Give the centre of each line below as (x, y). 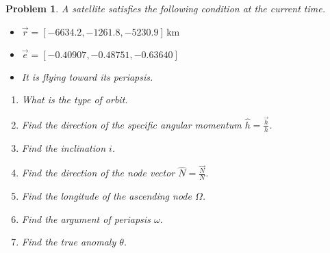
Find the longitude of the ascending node (106, 196)
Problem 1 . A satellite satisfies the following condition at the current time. (165, 8)
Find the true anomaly (69, 242)
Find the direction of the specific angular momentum (131, 124)
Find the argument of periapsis (86, 218)
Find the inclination (64, 147)
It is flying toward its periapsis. (87, 76)
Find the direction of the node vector (98, 173)
